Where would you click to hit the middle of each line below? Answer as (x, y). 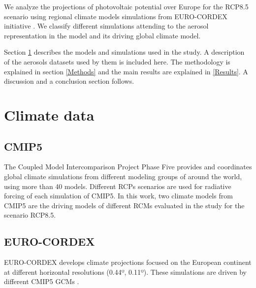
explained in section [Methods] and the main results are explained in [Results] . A (126, 71)
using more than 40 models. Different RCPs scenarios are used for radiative (118, 186)
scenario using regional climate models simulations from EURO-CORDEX (116, 16)
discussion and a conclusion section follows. (69, 81)
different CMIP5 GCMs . (42, 281)
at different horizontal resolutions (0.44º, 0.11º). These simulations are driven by (125, 272)
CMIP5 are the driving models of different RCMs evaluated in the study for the (124, 205)
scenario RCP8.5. (30, 215)
